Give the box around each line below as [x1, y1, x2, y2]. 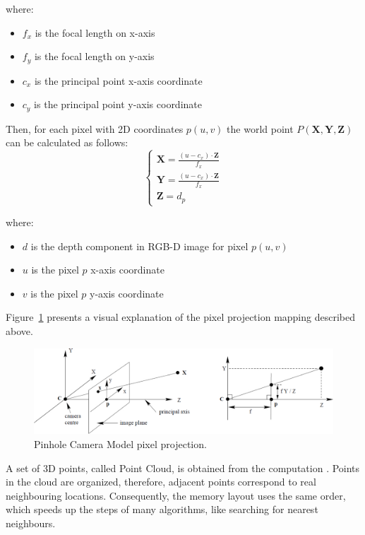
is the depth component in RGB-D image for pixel [30, 238, 249, 253]
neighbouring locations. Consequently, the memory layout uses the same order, [6, 488, 346, 502]
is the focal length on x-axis [35, 25, 155, 40]
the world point [227, 121, 294, 136]
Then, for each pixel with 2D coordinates [6, 121, 184, 136]
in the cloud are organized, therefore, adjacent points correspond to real [6, 474, 316, 489]
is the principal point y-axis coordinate [34, 97, 202, 112]
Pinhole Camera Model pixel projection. [34, 436, 207, 451]
